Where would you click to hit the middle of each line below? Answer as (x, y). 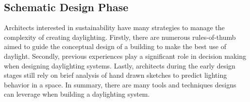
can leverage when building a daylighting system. (77, 94)
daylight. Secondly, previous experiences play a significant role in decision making (125, 56)
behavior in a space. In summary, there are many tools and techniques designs (120, 84)
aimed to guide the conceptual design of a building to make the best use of (115, 46)
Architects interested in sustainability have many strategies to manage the (114, 27)
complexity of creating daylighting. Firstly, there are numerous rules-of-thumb (120, 37)
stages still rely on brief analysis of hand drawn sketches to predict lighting (116, 75)
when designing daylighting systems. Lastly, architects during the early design (120, 65)
